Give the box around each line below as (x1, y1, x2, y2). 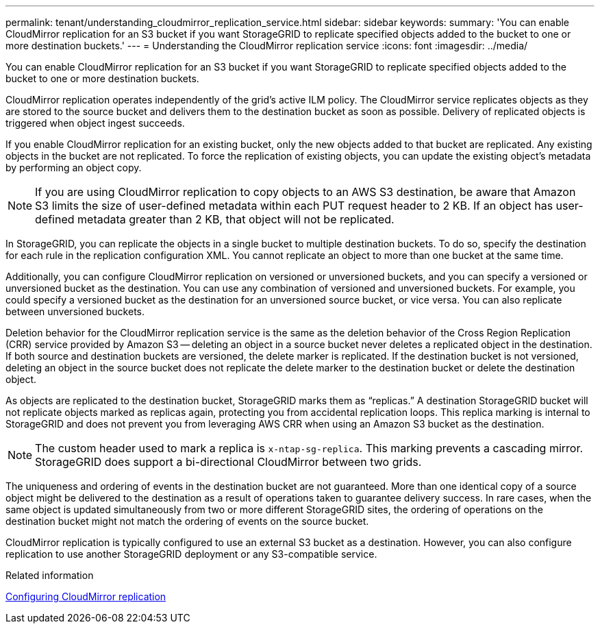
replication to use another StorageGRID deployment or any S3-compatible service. (5, 548, 377, 560)
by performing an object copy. (5, 162, 142, 173)
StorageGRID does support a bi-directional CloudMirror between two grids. (35, 455, 422, 469)
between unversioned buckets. (5, 306, 145, 317)
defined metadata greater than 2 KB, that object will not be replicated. (35, 212, 395, 226)
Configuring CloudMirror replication (5, 591, 166, 602)
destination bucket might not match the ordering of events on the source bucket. (5, 515, 369, 527)
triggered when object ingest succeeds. (5, 117, 185, 129)
